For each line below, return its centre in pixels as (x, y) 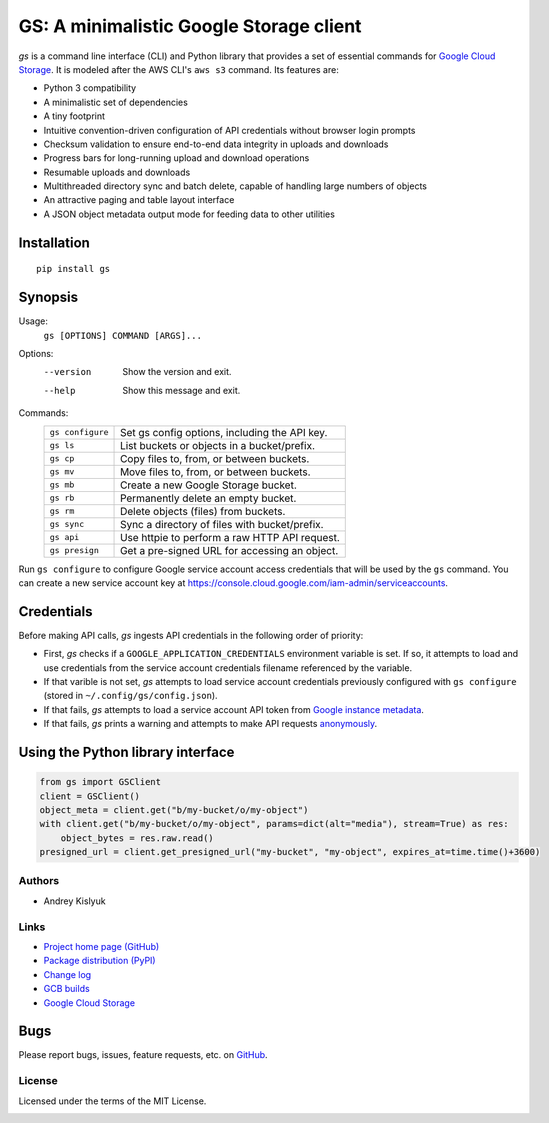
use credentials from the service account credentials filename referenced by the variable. (228, 667)
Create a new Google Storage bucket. (208, 485)
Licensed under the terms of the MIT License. (112, 1101)
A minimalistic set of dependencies (116, 102)
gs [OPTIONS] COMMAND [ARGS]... (122, 335)
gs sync (67, 524)
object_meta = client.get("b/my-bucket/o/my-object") (174, 809)
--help (59, 390)
